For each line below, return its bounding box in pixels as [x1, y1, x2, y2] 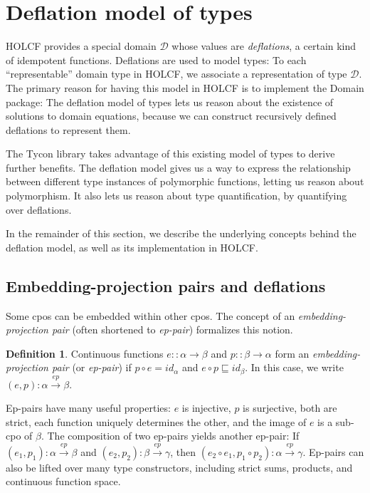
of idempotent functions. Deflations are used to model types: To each [6, 52, 307, 67]
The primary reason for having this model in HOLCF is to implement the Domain [6, 80, 364, 95]
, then [170, 444, 196, 459]
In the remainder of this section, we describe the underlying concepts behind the [6, 226, 356, 241]
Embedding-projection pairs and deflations [6, 274, 326, 296]
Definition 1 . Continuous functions [6, 346, 164, 360]
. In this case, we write [245, 360, 344, 375]
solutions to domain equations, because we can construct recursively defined [6, 108, 337, 123]
